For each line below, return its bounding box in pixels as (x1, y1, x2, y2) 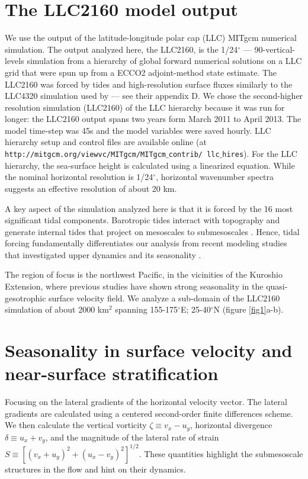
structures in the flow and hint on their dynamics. (5, 462, 186, 475)
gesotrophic (5, 291, 46, 304)
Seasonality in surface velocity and (5, 338, 293, 362)
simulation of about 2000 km (5, 303, 109, 316)
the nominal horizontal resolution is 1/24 (5, 171, 153, 183)
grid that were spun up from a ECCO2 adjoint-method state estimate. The (5, 66, 277, 78)
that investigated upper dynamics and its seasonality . (5, 248, 201, 261)
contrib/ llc (168, 150, 220, 159)
